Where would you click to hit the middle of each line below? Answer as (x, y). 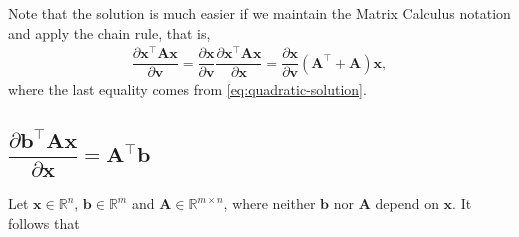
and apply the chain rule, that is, (109, 32)
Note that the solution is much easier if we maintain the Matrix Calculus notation (259, 13)
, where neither (269, 203)
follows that (44, 222)
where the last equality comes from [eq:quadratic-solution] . (187, 89)
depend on (407, 203)
